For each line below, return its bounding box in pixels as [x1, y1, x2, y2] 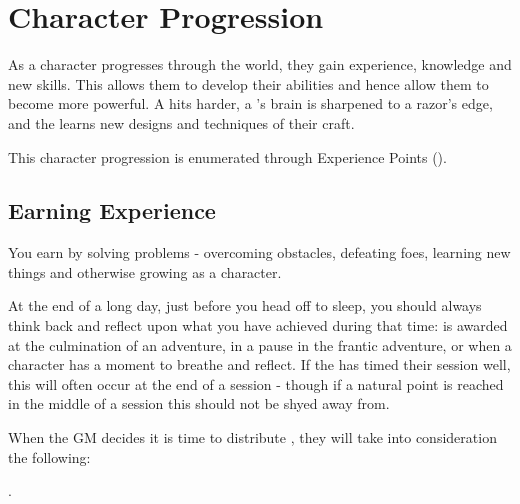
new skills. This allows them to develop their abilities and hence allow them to [8, 73, 489, 94]
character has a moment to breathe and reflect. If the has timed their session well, [8, 354, 511, 375]
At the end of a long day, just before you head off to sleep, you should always [8, 295, 482, 316]
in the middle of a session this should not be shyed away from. [8, 393, 390, 414]
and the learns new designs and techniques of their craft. [8, 112, 355, 133]
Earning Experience [8, 195, 216, 226]
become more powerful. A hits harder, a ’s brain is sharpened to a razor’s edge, [8, 93, 493, 114]
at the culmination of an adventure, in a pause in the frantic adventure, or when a [8, 334, 512, 355]
